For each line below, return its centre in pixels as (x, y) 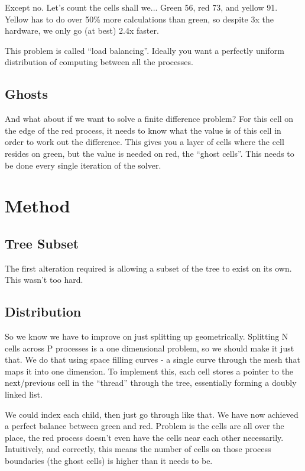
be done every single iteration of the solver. (83, 165)
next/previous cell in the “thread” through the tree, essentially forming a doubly (151, 383)
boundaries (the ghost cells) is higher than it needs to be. (109, 461)
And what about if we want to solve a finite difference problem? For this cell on (149, 119)
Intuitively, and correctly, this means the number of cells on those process (138, 449)
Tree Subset (42, 243)
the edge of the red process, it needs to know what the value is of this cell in (143, 130)
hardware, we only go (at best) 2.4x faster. (82, 30)
